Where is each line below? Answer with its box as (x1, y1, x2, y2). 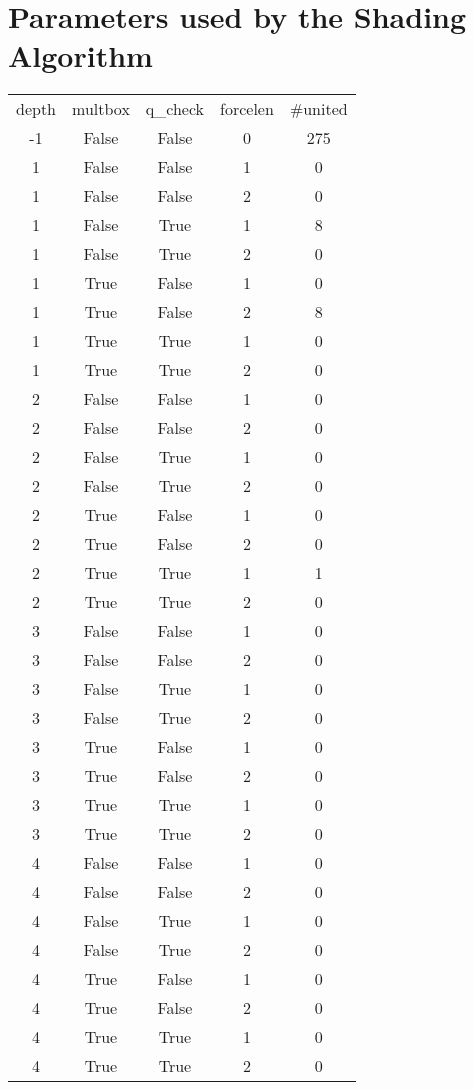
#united (289, 97, 348, 121)
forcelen (220, 97, 274, 121)
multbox (72, 97, 130, 121)
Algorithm (8, 35, 153, 76)
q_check (145, 97, 205, 121)
